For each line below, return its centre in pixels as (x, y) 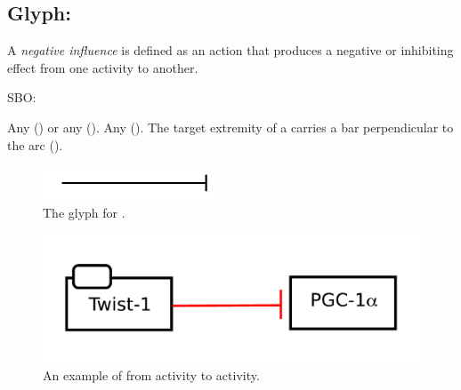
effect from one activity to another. (103, 67)
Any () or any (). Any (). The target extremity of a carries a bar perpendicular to (230, 127)
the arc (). (35, 144)
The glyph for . (84, 213)
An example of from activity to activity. (151, 374)
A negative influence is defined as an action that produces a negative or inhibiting (230, 50)
